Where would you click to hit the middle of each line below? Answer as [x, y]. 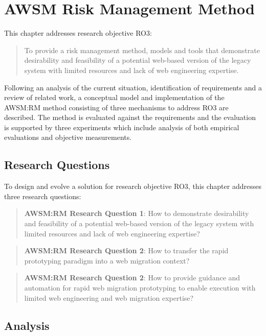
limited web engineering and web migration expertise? [109, 297]
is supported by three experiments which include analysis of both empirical [122, 127]
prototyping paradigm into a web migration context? [107, 260]
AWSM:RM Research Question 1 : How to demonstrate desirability [137, 213]
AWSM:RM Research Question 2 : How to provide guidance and [132, 278]
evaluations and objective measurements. [68, 137]
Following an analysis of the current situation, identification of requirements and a [133, 87]
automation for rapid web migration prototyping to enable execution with [140, 288]
